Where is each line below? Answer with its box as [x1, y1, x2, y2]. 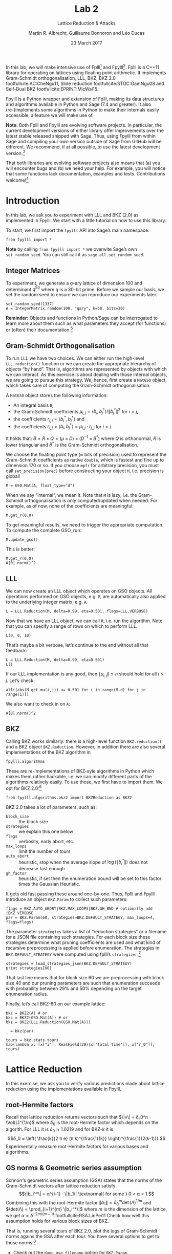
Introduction [6, 195, 60, 207]
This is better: [6, 546, 35, 553]
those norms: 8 [6, 1239, 36, 1246]
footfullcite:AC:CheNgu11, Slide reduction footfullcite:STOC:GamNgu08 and [6, 80, 164, 86]
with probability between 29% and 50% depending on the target [6, 985, 142, 992]
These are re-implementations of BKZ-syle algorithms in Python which [6, 768, 155, 774]
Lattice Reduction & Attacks [57, 20, 116, 26]
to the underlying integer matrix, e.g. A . [6, 599, 88, 605]
